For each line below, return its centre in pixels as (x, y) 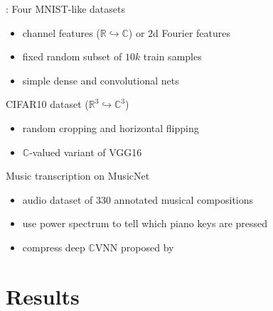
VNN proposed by (134, 247)
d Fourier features (192, 32)
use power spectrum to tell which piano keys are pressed (145, 223)
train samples (172, 56)
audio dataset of (58, 199)
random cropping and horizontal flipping (111, 127)
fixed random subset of (72, 56)
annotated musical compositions (184, 199)
